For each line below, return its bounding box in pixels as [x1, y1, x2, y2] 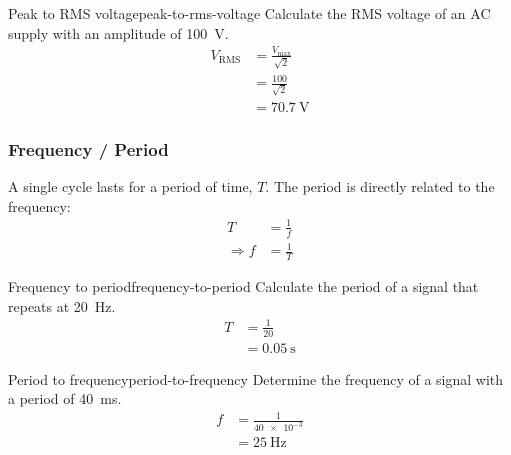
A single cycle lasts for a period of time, [8, 176, 253, 197]
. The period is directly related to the [265, 176, 495, 197]
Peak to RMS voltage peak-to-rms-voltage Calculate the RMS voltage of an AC [8, 3, 491, 23]
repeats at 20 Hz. [8, 295, 116, 316]
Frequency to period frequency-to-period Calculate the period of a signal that [8, 276, 479, 297]
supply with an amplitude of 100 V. [8, 22, 229, 43]
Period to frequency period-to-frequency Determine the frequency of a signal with [8, 368, 504, 389]
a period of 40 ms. [8, 388, 122, 409]
